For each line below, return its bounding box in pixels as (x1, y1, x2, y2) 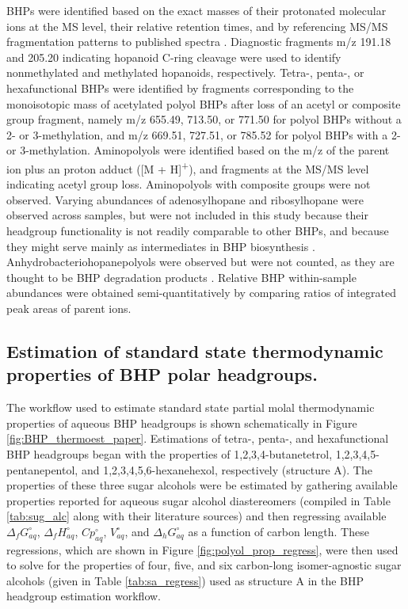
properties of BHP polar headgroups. (6, 362, 318, 386)
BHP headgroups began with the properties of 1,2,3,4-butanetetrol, (6, 445, 333, 462)
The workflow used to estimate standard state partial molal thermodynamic (6, 399, 375, 416)
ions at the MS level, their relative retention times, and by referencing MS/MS (6, 17, 388, 34)
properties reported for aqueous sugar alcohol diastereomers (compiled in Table (6, 492, 391, 508)
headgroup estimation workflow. (6, 588, 162, 604)
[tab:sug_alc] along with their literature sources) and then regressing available (6, 508, 387, 524)
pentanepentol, (6, 461, 78, 478)
